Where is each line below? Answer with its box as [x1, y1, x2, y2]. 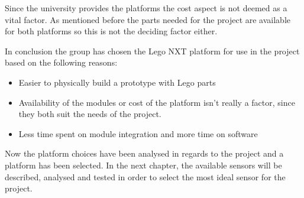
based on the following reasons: [5, 56, 118, 69]
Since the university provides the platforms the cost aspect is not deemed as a [5, 2, 287, 14]
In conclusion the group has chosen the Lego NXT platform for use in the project [5, 44, 300, 57]
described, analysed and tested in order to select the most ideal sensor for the [5, 170, 286, 183]
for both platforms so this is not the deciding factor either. [5, 25, 218, 37]
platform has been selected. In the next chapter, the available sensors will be [5, 158, 282, 171]
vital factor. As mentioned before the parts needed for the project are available [5, 13, 290, 25]
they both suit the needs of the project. [18, 108, 161, 120]
